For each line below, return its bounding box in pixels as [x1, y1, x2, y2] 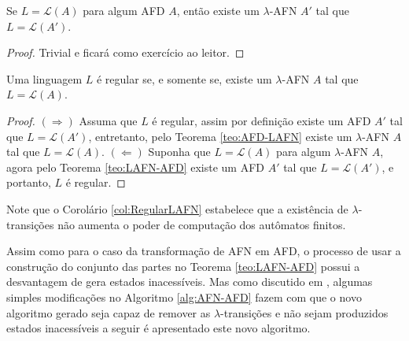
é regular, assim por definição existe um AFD [152, 112, 371, 128]
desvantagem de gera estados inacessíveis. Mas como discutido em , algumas [6, 273, 373, 290]
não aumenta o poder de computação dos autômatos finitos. [57, 216, 346, 232]
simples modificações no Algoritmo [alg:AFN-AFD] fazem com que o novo [6, 288, 362, 305]
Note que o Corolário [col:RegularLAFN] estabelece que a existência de [6, 200, 348, 217]
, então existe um [176, 2, 260, 18]
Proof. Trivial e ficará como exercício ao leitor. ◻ [6, 44, 245, 61]
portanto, [6, 174, 51, 191]
